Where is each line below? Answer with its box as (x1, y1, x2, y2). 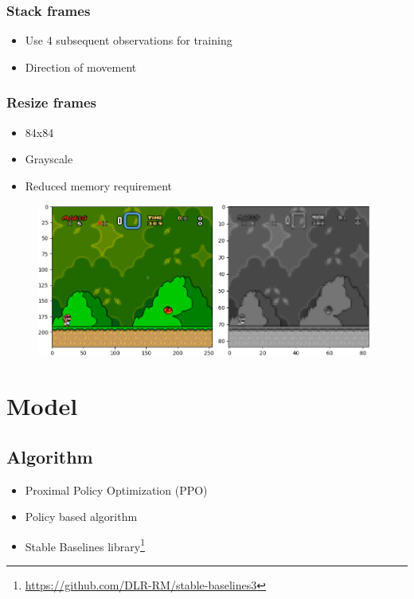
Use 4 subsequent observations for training (25, 32, 232, 49)
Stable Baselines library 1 (25, 535, 145, 554)
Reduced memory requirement (25, 177, 173, 194)
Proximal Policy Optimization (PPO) (25, 481, 208, 498)
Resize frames (6, 92, 96, 112)
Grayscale (25, 151, 73, 167)
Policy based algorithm (25, 508, 138, 525)
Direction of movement (25, 58, 137, 75)
